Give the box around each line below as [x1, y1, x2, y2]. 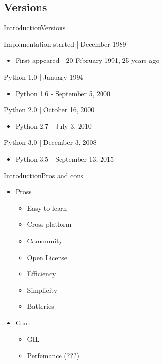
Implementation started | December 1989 [4, 39, 126, 49]
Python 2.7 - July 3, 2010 [15, 121, 92, 131]
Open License [27, 252, 67, 262]
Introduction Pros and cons [4, 170, 83, 180]
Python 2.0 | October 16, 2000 [4, 104, 95, 115]
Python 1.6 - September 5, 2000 [15, 88, 111, 98]
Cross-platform [27, 219, 72, 229]
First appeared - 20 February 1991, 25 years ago [15, 55, 160, 65]
